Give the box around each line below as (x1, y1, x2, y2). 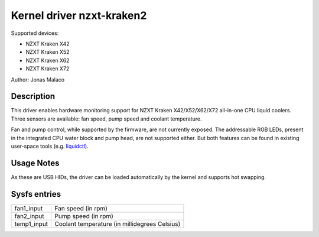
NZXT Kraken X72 (25, 65, 70, 72)
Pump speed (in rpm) (54, 212, 113, 220)
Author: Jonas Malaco (11, 76, 65, 83)
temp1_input (14, 219, 48, 228)
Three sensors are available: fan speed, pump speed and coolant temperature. (11, 115, 202, 122)
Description (11, 92, 56, 102)
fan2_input (14, 212, 44, 220)
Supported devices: (11, 30, 59, 37)
